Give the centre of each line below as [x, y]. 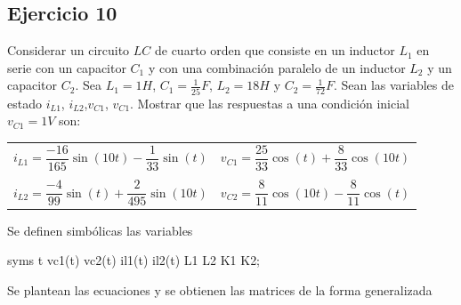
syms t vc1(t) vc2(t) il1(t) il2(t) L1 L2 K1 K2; [134, 260]
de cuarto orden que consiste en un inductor [275, 50]
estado [24, 103]
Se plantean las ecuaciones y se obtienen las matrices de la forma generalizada [220, 289]
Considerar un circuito [69, 50]
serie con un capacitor [67, 67]
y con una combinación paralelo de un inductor [277, 67]
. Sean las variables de [394, 85]
